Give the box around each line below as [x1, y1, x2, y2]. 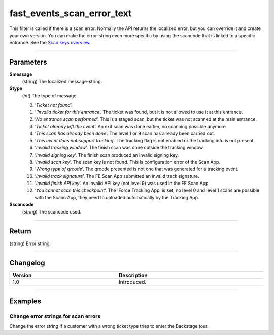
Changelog [9, 259, 45, 267]
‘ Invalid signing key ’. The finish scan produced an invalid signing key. [35, 151, 179, 158]
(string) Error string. [9, 240, 51, 247]
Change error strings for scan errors [9, 313, 101, 320]
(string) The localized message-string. [22, 78, 102, 84]
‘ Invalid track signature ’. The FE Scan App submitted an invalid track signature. [35, 173, 200, 179]
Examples [9, 297, 42, 306]
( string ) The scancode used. [22, 208, 82, 215]
